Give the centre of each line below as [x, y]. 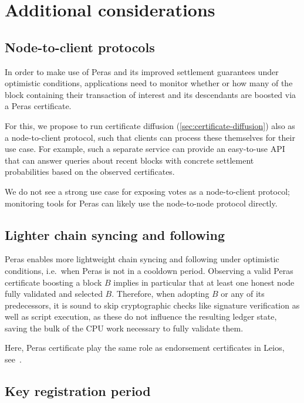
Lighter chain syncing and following [115, 234]
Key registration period [78, 391]
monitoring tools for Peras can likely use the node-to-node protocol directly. [141, 203]
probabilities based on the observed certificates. [90, 172]
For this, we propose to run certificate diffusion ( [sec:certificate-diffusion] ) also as [150, 125]
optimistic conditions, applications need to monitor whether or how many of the [149, 83]
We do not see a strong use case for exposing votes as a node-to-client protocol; [147, 191]
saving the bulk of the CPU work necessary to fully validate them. [124, 328]
